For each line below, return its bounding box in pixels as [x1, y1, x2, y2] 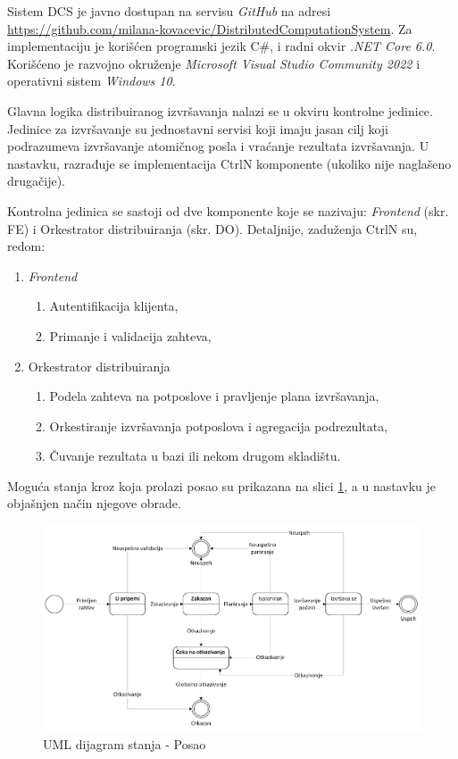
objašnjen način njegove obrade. [7, 494, 181, 513]
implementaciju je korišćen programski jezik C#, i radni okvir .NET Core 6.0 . [7, 37, 436, 55]
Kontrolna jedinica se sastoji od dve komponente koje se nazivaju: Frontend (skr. [7, 201, 449, 220]
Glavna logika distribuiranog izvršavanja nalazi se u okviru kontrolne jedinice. [7, 101, 433, 120]
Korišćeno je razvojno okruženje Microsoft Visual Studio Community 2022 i [7, 54, 421, 72]
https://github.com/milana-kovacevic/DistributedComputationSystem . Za [7, 19, 412, 38]
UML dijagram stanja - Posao [43, 735, 206, 754]
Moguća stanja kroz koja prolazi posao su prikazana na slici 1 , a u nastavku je [7, 476, 437, 495]
